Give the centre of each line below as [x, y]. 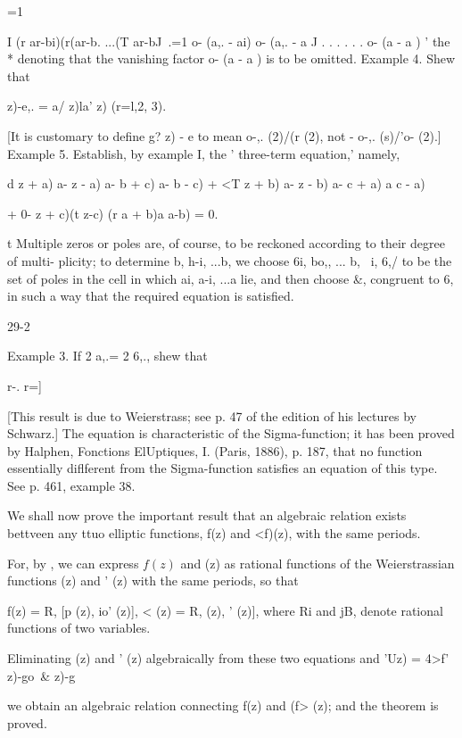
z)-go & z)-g [41, 675]
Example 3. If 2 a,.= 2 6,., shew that [107, 356]
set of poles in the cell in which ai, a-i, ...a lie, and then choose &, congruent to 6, [231, 278]
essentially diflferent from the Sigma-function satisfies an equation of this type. [223, 468]
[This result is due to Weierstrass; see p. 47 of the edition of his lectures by [212, 415]
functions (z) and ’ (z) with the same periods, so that [153, 580]
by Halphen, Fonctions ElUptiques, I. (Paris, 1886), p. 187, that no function [215, 450]
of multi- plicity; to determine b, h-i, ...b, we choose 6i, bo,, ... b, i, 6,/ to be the [230, 260]
